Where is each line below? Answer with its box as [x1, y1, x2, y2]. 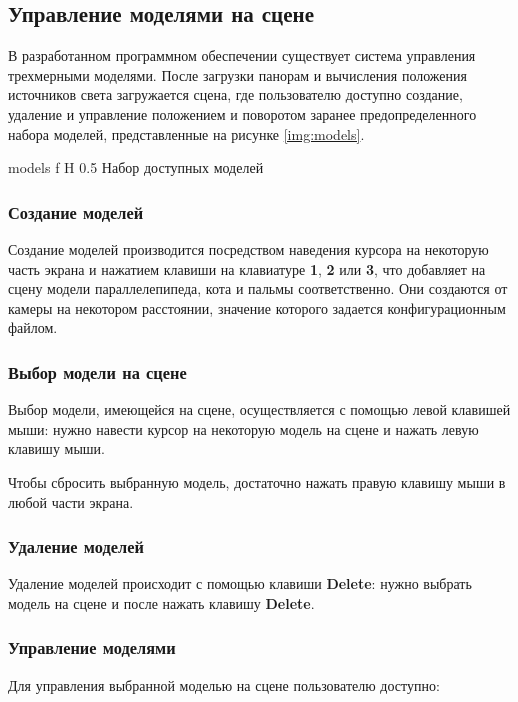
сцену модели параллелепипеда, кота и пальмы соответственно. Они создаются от [8, 278, 508, 299]
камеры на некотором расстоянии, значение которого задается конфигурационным [8, 297, 506, 318]
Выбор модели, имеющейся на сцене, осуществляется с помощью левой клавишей [8, 399, 511, 420]
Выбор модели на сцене [8, 359, 187, 384]
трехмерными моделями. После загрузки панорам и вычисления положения [8, 64, 467, 85]
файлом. [8, 317, 58, 338]
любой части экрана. [8, 491, 134, 512]
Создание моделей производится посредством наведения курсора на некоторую [8, 238, 489, 259]
